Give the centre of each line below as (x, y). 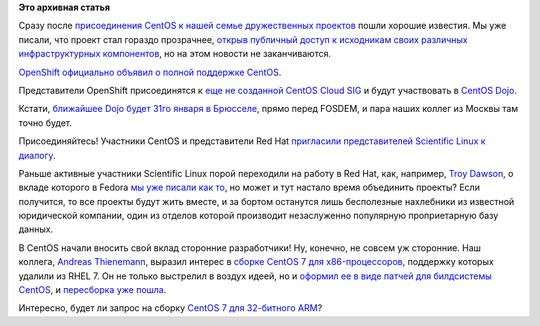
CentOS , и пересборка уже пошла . (92, 290)
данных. (36, 229)
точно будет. (45, 122)
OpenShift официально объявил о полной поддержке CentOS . (150, 72)
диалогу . (37, 155)
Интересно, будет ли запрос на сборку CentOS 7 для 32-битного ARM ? (170, 308)
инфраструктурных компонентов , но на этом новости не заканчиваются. (175, 54)
